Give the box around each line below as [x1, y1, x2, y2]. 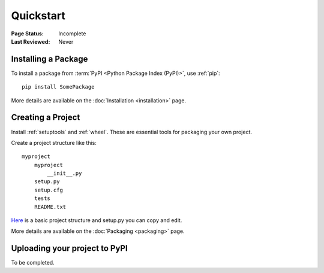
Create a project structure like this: [11, 139, 97, 146]
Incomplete [58, 30, 86, 37]
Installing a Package [11, 54, 88, 64]
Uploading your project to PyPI [11, 243, 128, 254]
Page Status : [11, 30, 44, 37]
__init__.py [47, 170, 82, 177]
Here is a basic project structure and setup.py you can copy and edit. [11, 217, 182, 224]
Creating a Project [11, 113, 80, 123]
